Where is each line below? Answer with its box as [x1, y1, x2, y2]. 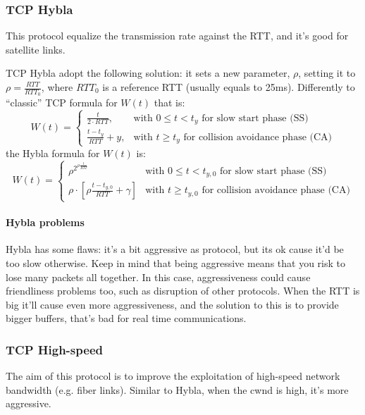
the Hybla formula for [6, 145, 100, 160]
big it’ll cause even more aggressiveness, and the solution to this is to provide [6, 297, 339, 311]
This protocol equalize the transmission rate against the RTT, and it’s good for [6, 28, 349, 43]
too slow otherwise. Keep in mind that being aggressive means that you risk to [6, 255, 345, 270]
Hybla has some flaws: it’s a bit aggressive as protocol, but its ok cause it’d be [6, 242, 344, 256]
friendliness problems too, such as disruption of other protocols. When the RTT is [6, 283, 360, 298]
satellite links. [6, 42, 66, 56]
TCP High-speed [6, 340, 103, 358]
